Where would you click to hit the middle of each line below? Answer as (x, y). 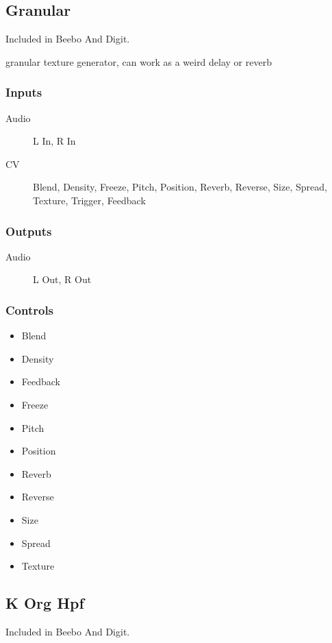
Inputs (24, 92)
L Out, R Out (62, 279)
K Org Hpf (45, 603)
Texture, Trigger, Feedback (89, 200)
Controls (30, 310)
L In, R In (54, 141)
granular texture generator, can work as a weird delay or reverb (139, 61)
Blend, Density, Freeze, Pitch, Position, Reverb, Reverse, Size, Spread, (180, 187)
